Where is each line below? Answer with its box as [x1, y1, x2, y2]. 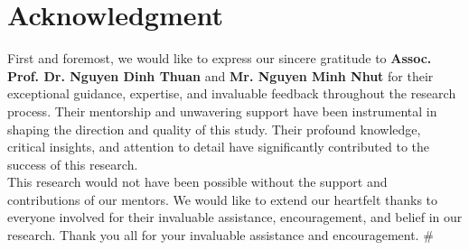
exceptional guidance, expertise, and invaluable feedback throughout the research [7, 84, 456, 103]
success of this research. [7, 154, 138, 173]
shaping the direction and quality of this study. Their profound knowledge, [7, 119, 421, 138]
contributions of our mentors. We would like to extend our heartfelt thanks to [7, 190, 438, 208]
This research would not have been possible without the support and [7, 172, 388, 191]
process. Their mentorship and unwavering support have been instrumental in [7, 101, 437, 120]
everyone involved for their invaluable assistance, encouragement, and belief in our [7, 208, 463, 227]
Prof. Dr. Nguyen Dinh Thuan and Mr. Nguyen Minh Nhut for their [7, 66, 434, 85]
